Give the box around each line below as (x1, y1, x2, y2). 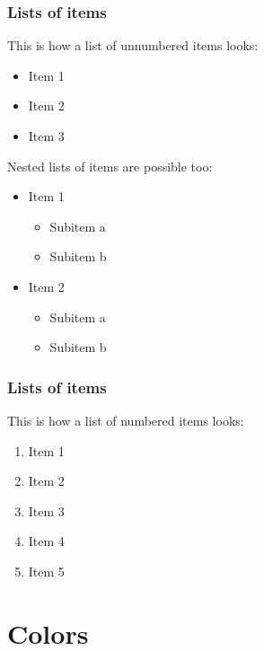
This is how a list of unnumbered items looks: (7, 36, 259, 55)
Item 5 (28, 561, 65, 580)
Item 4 (28, 532, 65, 550)
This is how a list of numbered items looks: (7, 410, 244, 429)
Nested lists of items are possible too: (7, 156, 213, 175)
